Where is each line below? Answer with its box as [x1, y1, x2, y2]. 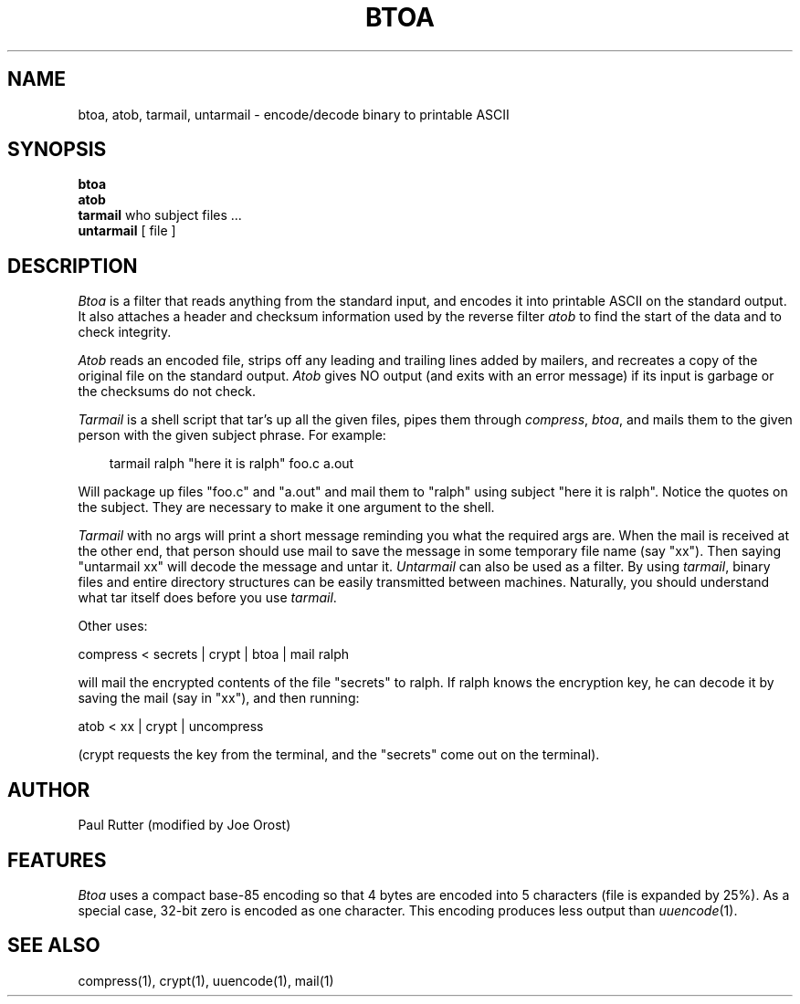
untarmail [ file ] [78, 223, 176, 239]
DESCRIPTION [7, 254, 138, 277]
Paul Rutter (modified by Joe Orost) [78, 817, 291, 833]
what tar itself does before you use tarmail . [78, 590, 337, 606]
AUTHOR [7, 778, 90, 801]
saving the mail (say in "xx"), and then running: [78, 690, 360, 706]
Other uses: [78, 618, 148, 634]
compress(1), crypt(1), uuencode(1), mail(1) [78, 972, 334, 988]
